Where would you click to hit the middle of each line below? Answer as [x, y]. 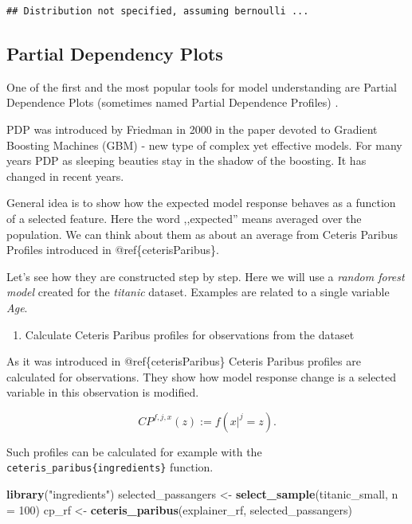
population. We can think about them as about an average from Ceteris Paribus [202, 234]
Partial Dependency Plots [115, 53]
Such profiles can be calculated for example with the [134, 451]
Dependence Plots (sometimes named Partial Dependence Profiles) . [173, 102]
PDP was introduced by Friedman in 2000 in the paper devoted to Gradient [192, 129]
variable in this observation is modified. [103, 392]
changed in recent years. [65, 176]
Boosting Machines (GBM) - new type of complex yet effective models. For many [204, 145]
